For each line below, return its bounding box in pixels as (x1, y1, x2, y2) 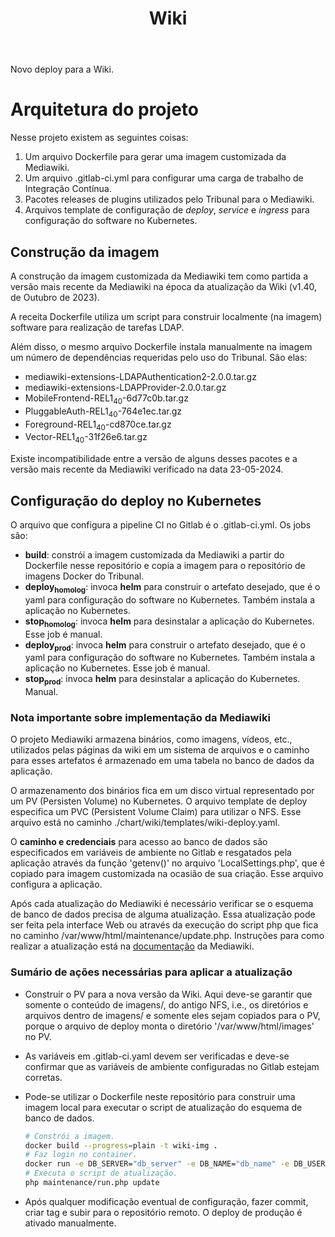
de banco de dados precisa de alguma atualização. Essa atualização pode (10, 908, 316, 921)
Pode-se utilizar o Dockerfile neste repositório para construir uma (24, 1090, 296, 1102)
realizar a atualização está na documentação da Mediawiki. (10, 940, 255, 952)
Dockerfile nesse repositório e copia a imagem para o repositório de (24, 559, 306, 571)
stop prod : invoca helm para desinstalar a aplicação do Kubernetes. (24, 673, 301, 687)
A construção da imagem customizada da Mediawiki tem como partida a (10, 270, 308, 282)
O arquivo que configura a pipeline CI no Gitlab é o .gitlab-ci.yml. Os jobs (10, 518, 312, 531)
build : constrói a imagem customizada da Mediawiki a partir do (24, 548, 285, 561)
